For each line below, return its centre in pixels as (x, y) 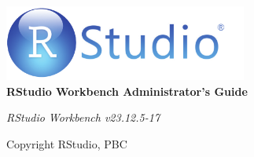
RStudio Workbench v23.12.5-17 (83, 117)
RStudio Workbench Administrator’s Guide (127, 91)
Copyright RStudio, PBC (67, 143)
